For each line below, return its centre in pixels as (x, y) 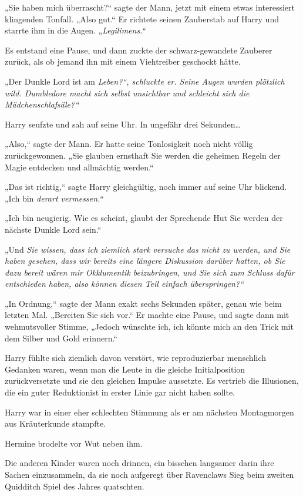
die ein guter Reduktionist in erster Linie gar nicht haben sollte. (120, 392)
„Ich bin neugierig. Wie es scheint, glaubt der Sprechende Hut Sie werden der (144, 218)
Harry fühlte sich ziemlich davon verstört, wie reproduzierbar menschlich (136, 358)
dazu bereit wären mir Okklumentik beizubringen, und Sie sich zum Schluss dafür (150, 272)
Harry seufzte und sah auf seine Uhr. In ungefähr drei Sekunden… (123, 124)
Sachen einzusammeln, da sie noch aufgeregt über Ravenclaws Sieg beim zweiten (149, 474)
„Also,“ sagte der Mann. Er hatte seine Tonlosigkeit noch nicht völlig (129, 144)
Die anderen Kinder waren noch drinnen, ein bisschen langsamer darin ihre (139, 463)
